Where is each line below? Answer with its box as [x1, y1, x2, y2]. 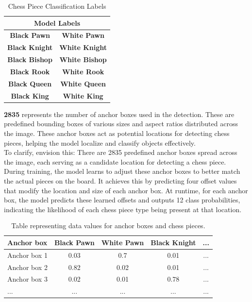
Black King [11, 90, 49, 101]
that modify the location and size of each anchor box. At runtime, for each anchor [4, 185, 248, 195]
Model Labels [34, 17, 81, 28]
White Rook [62, 66, 104, 76]
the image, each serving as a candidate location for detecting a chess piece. [4, 156, 226, 167]
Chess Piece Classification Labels [8, 1, 106, 11]
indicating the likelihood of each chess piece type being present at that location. [4, 204, 242, 214]
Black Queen [8, 78, 52, 88]
